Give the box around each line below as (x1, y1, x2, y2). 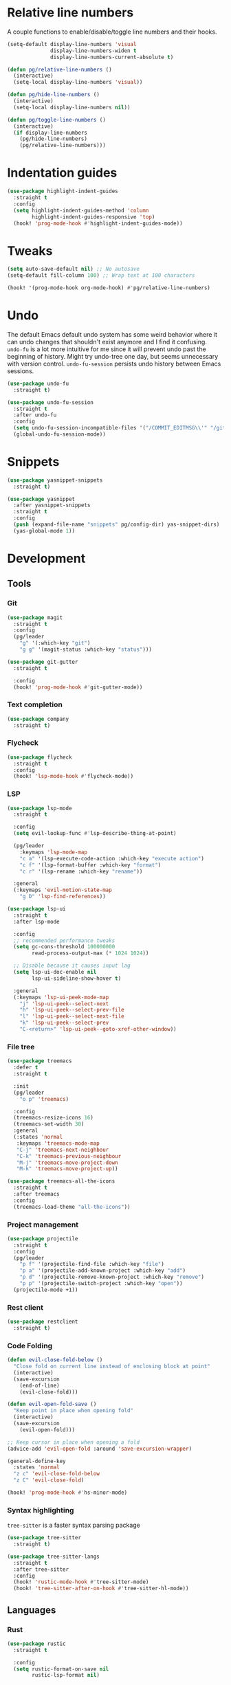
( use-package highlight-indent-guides (7, 188, 118, 195)
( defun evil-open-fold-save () (7, 1401, 97, 1408)
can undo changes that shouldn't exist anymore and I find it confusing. (7, 337, 208, 346)
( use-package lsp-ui (7, 906, 67, 913)
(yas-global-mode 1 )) (13, 527, 76, 534)
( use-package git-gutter (7, 658, 78, 665)
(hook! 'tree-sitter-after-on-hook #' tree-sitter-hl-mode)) (13, 1585, 189, 1592)
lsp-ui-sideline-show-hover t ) (32, 974, 122, 982)
